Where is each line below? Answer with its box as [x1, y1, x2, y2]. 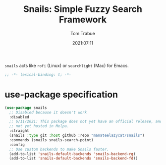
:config [9, 142, 25, 147]
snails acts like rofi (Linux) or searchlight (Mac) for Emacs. [4, 62, 129, 68]
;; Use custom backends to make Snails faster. [9, 147, 110, 152]
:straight [9, 128, 29, 133]
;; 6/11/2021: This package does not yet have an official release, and [9, 119, 163, 124]
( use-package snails [4, 105, 48, 110]
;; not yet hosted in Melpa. [9, 124, 69, 129]
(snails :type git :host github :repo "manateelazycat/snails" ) [9, 133, 145, 138]
